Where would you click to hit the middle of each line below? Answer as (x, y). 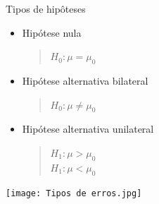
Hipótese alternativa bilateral (85, 80)
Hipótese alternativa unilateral (88, 129)
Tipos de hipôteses (46, 8)
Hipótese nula (52, 32)
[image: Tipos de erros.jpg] (74, 193)
